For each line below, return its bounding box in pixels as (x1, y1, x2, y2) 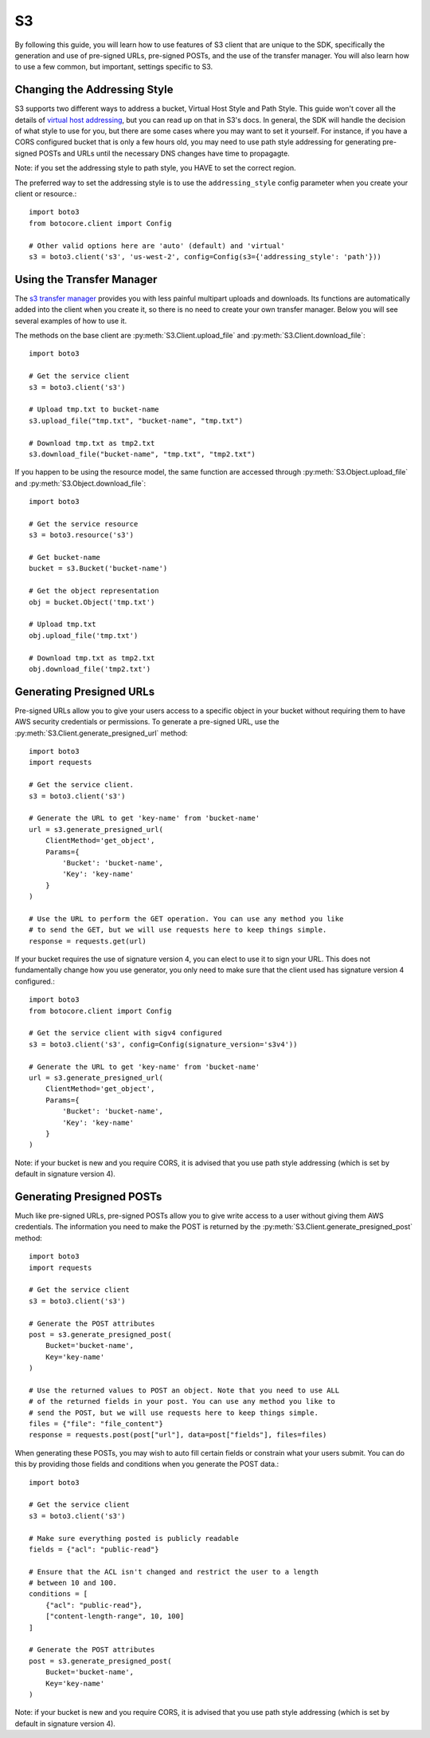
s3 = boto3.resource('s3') (29, 530, 135, 540)
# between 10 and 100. (29, 1578, 118, 1587)
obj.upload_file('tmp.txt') (29, 631, 139, 640)
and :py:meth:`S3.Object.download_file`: (14, 479, 147, 488)
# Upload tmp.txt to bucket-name (29, 405, 159, 414)
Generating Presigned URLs (14, 684, 155, 698)
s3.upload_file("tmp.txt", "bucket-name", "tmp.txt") (29, 416, 243, 425)
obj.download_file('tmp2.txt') (29, 664, 151, 673)
